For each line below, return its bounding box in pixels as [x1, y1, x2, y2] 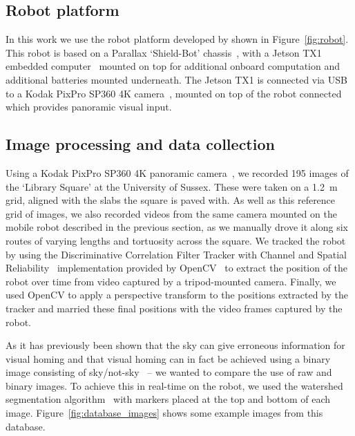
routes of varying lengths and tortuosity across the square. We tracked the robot [6, 233, 346, 247]
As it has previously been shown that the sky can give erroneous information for [6, 338, 345, 352]
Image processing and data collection [6, 133, 275, 155]
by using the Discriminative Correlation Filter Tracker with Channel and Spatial [6, 247, 347, 261]
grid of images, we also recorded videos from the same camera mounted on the [6, 206, 337, 220]
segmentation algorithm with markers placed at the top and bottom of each [6, 392, 331, 406]
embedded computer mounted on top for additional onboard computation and [6, 59, 340, 73]
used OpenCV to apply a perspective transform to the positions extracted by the [6, 287, 348, 302]
